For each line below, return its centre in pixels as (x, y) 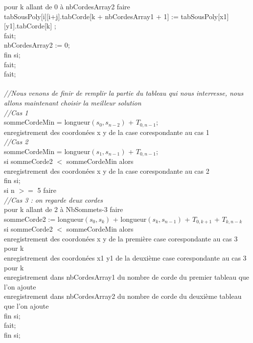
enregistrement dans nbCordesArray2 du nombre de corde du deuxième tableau (123, 296)
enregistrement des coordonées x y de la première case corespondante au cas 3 (121, 238)
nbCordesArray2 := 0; (37, 45)
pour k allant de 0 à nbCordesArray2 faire (67, 6)
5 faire (47, 190)
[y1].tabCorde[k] (28, 26)
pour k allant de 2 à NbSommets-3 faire (64, 209)
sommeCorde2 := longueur (44, 219)
